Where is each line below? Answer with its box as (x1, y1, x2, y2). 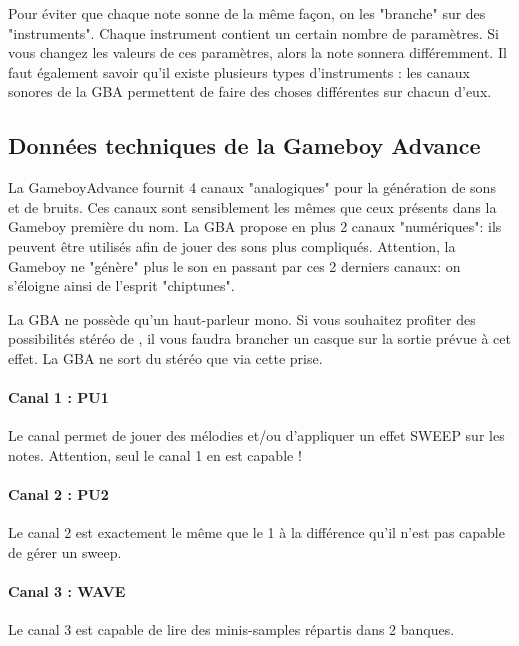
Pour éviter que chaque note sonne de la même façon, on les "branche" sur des (8, 3, 486, 23)
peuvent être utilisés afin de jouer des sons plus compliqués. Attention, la (8, 235, 456, 256)
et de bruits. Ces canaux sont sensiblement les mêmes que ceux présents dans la (8, 196, 497, 217)
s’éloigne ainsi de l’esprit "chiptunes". (8, 275, 235, 296)
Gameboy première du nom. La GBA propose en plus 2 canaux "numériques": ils (8, 216, 502, 237)
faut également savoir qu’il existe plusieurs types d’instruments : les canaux (8, 61, 470, 82)
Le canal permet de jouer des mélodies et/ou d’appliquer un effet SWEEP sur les (8, 425, 505, 446)
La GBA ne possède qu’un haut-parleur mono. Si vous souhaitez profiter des (8, 308, 476, 329)
